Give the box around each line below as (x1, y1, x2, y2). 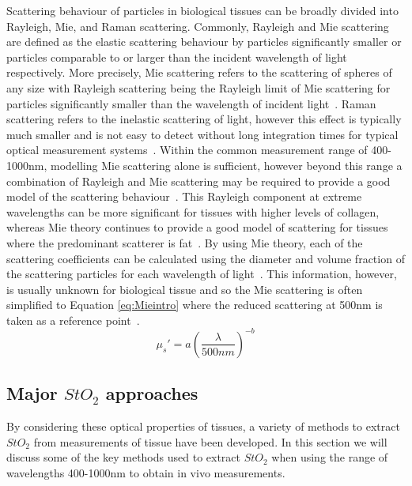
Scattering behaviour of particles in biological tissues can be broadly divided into (6, 2, 399, 18)
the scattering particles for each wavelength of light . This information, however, (6, 266, 397, 282)
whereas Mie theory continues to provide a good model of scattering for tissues (6, 219, 388, 235)
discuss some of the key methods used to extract (6, 449, 241, 465)
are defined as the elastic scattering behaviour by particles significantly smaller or (6, 33, 402, 50)
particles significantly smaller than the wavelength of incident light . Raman (6, 95, 376, 111)
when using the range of (271, 449, 388, 465)
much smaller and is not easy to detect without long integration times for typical (6, 126, 399, 142)
